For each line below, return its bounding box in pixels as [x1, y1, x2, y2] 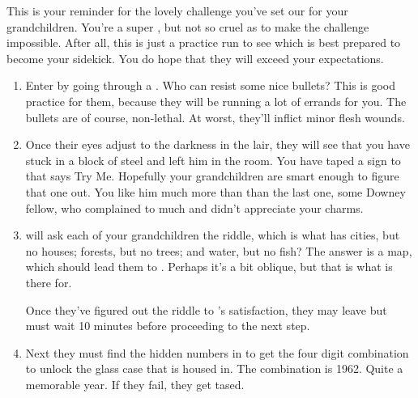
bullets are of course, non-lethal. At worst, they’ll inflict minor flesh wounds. [25, 108, 405, 125]
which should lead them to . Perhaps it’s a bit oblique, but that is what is [25, 258, 393, 275]
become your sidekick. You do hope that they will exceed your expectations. [6, 49, 384, 66]
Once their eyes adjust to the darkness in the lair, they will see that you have [25, 136, 410, 153]
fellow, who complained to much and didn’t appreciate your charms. [25, 199, 364, 216]
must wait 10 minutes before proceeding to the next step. [25, 317, 310, 334]
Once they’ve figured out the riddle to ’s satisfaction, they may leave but [25, 301, 387, 318]
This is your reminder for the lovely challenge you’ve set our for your [6, 2, 348, 19]
